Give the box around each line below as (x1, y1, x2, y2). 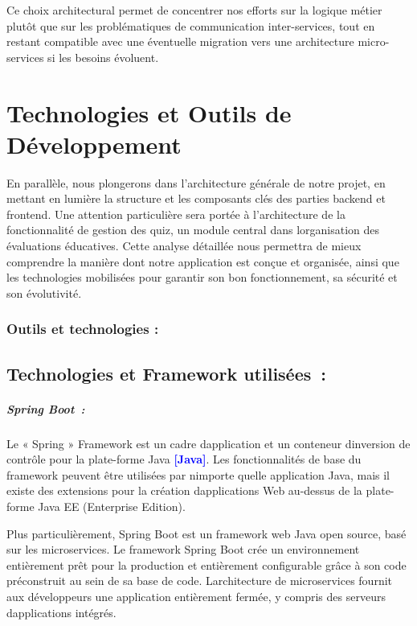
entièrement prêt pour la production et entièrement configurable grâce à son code (6, 556, 407, 573)
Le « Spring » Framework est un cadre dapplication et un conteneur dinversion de (6, 434, 411, 451)
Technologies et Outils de (6, 96, 292, 129)
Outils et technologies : (6, 319, 159, 339)
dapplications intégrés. (6, 603, 117, 620)
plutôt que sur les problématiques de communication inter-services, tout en (6, 17, 375, 34)
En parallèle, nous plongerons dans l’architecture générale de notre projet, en (6, 174, 386, 191)
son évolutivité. (6, 284, 82, 301)
